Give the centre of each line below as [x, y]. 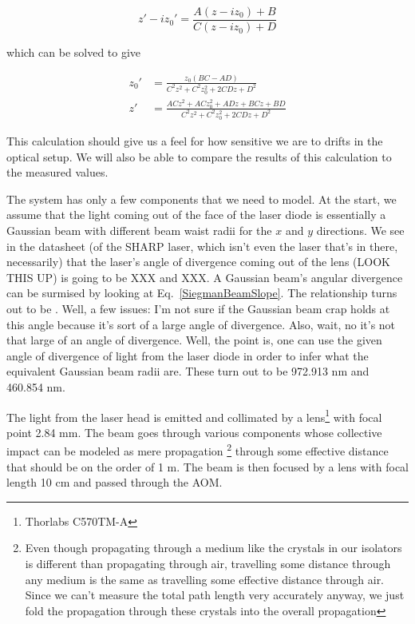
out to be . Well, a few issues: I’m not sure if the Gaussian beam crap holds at [198, 308]
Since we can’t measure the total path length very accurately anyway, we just [215, 595]
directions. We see [360, 231]
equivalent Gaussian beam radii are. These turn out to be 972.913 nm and [188, 371]
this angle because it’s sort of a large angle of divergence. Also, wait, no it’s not [201, 324]
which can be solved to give [74, 52]
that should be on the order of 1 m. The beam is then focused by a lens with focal [207, 466]
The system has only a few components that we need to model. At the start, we [202, 199]
